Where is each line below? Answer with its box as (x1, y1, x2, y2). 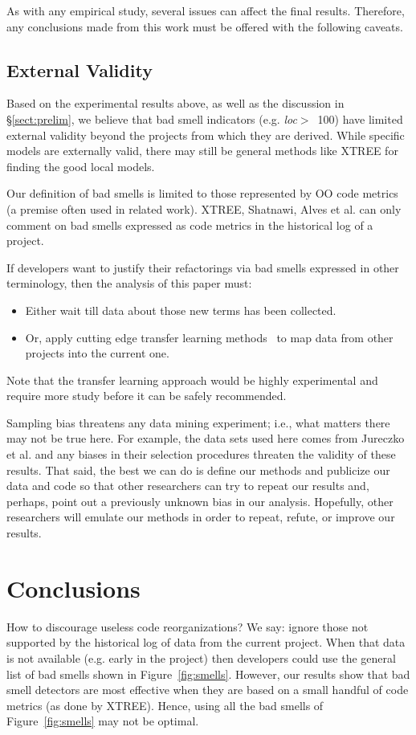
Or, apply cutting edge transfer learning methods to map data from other (25, 329, 394, 345)
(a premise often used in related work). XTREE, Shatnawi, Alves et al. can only (6, 200, 402, 217)
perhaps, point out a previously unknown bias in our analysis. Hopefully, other (6, 492, 394, 509)
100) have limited (317, 110, 403, 127)
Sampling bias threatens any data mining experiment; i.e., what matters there (6, 414, 390, 431)
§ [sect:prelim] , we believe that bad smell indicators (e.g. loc (6, 110, 297, 127)
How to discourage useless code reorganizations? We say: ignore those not (6, 618, 369, 635)
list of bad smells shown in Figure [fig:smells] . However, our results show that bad (6, 665, 410, 682)
